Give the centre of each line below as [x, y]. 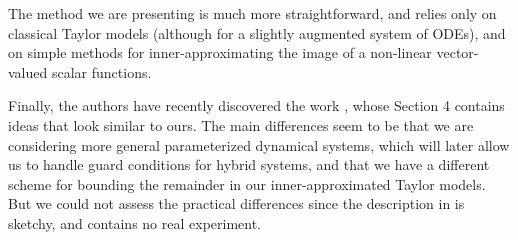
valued [28, 71]
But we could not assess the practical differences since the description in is [236, 203]
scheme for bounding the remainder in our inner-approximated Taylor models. [247, 183]
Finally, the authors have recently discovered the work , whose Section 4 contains [256, 105]
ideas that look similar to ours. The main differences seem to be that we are [241, 124]
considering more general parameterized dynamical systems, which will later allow [259, 144]
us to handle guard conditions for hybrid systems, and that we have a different [249, 164]
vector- [457, 52]
